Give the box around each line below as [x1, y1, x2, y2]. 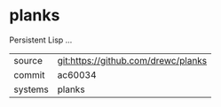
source [13, 54, 43, 66]
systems [13, 83, 49, 96]
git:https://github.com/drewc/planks [57, 54, 208, 66]
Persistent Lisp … [9, 34, 73, 45]
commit [13, 68, 45, 80]
